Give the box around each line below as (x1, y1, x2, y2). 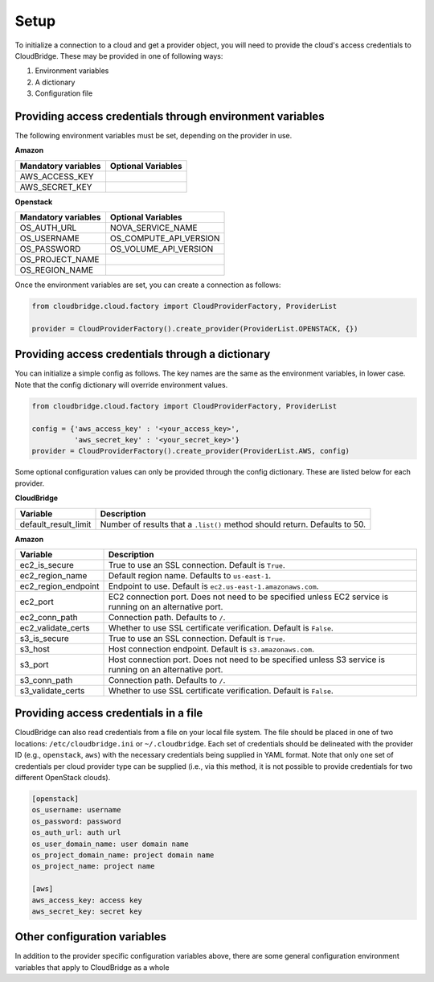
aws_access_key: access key (31, 895, 142, 905)
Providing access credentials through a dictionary (14, 347, 271, 361)
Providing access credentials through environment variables (14, 109, 325, 123)
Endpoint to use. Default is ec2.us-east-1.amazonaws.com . (108, 580, 319, 591)
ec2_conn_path (19, 611, 78, 622)
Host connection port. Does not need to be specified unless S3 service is (108, 654, 386, 665)
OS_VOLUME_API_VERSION (109, 244, 214, 255)
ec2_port (19, 596, 54, 607)
